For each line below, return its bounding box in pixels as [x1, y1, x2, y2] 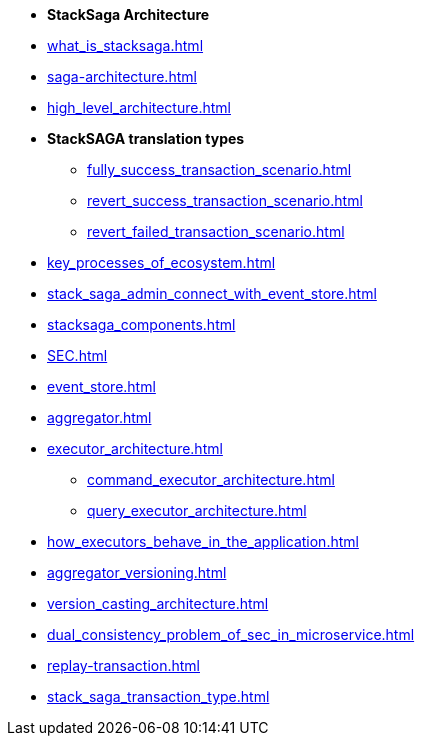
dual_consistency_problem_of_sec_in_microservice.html [47, 626, 415, 643]
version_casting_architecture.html [47, 595, 269, 612]
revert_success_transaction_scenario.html [87, 192, 363, 209]
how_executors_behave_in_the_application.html [47, 533, 359, 550]
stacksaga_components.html [47, 316, 236, 333]
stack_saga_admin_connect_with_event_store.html [47, 285, 377, 302]
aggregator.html [47, 409, 152, 426]
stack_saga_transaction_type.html [47, 688, 270, 705]
